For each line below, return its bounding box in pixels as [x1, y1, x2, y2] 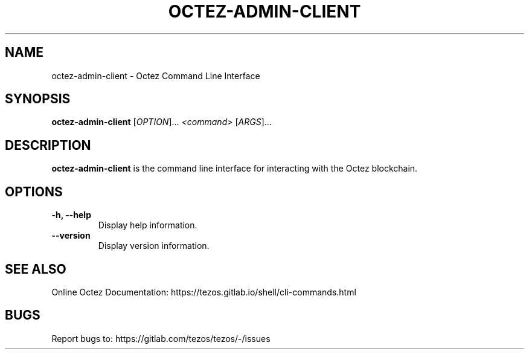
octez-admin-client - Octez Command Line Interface [51, 70, 260, 81]
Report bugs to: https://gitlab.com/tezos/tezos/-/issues [51, 333, 271, 344]
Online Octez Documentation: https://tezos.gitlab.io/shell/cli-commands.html [51, 286, 356, 297]
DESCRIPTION [5, 137, 91, 153]
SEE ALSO [5, 261, 66, 277]
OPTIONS [5, 184, 63, 199]
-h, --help [51, 210, 91, 220]
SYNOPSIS [5, 91, 71, 107]
